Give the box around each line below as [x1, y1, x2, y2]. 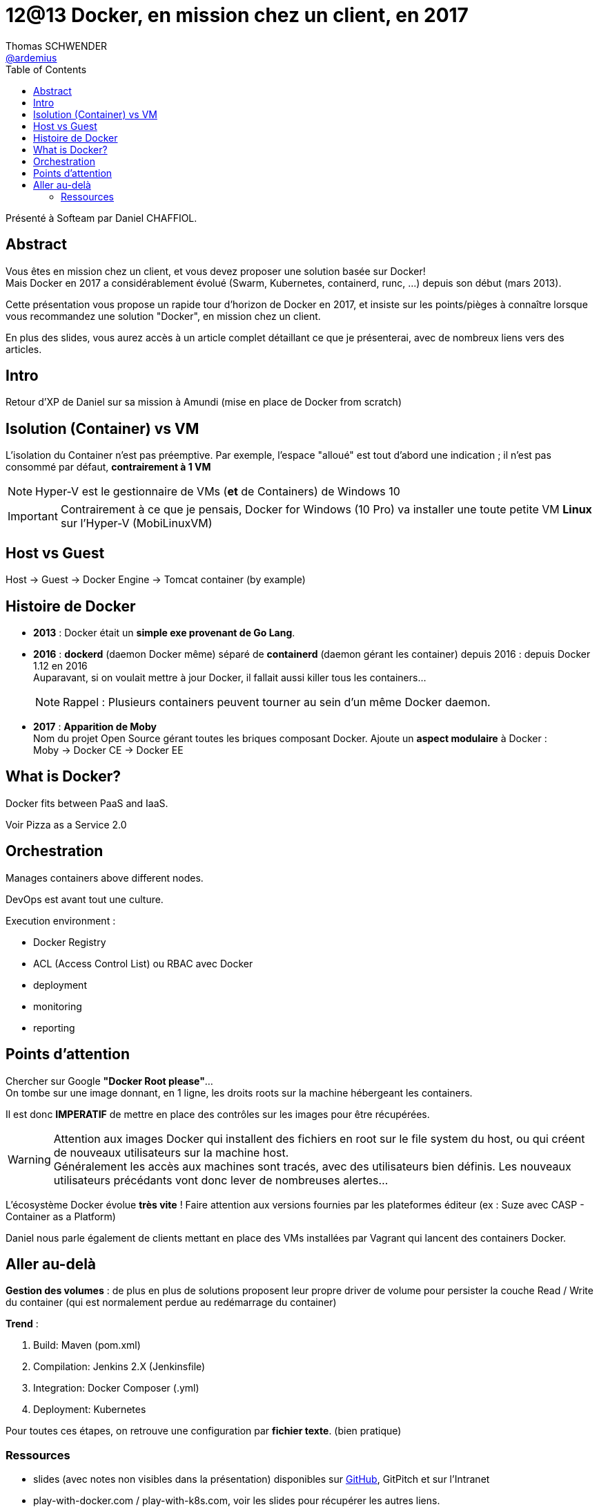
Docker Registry [33, 936, 106, 948]
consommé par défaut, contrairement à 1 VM [6, 461, 211, 473]
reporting [33, 1021, 75, 1034]
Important [8, 509, 58, 524]
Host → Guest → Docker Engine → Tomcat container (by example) [6, 574, 306, 586]
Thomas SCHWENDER [6, 39, 108, 52]
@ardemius [6, 51, 57, 64]
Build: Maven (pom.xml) [33, 1339, 141, 1352]
